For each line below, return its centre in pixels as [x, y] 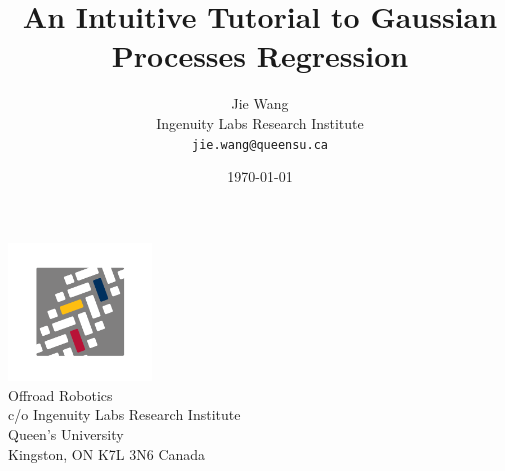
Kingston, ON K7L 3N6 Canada [107, 453]
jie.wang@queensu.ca [260, 144]
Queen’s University [66, 434]
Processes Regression [260, 55]
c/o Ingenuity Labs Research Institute [124, 414]
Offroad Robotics [60, 394]
